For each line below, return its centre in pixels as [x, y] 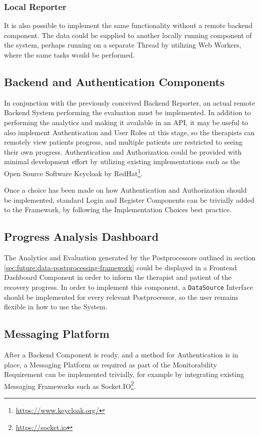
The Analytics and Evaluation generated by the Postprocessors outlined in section [130, 258]
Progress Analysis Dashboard [81, 237]
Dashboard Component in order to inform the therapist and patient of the [118, 277]
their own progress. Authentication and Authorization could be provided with [123, 151]
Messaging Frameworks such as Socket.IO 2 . [70, 385]
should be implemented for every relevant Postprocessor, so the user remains [121, 297]
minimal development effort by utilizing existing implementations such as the [122, 161]
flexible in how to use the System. [56, 307]
